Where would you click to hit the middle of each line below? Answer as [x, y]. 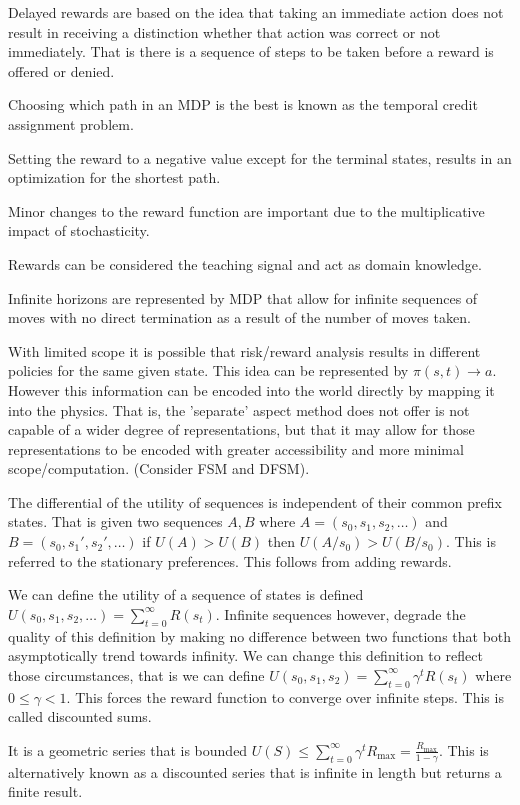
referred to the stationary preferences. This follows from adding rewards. [230, 560]
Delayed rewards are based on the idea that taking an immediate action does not [256, 12]
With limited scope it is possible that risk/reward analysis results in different [244, 350]
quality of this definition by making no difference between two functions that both [260, 635]
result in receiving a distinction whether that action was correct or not [224, 31]
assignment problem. [71, 123]
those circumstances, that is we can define [136, 674]
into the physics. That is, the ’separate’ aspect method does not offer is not [239, 409]
